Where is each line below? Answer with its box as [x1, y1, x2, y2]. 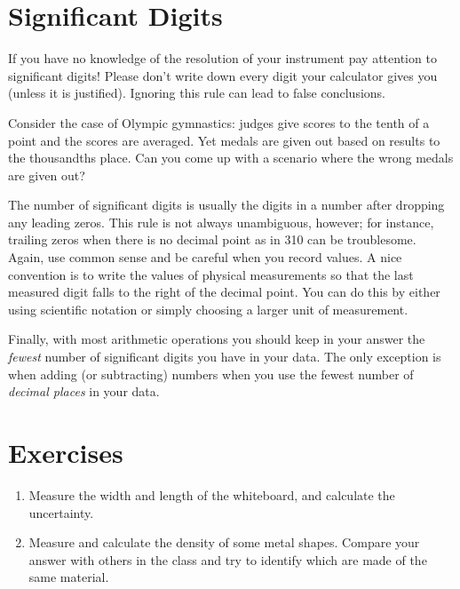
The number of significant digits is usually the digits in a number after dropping [8, 195, 445, 214]
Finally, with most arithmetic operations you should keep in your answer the [8, 330, 425, 348]
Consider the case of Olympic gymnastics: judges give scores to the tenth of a [8, 113, 430, 131]
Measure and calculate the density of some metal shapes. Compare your [28, 533, 420, 552]
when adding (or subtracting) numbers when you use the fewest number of [8, 364, 414, 383]
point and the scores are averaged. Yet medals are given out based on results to [8, 131, 440, 149]
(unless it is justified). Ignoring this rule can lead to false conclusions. [8, 84, 385, 102]
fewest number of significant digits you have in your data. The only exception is [8, 347, 441, 366]
